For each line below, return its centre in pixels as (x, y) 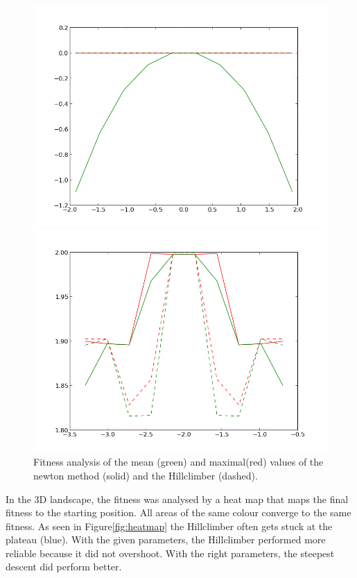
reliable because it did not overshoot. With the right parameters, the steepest (170, 553)
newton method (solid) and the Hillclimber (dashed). (146, 475)
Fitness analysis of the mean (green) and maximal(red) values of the (178, 462)
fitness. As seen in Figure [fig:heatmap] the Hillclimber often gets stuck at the (169, 526)
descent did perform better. (64, 567)
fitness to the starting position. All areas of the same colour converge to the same (178, 512)
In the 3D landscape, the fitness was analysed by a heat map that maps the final (177, 499)
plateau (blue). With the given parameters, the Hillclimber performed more (166, 539)
